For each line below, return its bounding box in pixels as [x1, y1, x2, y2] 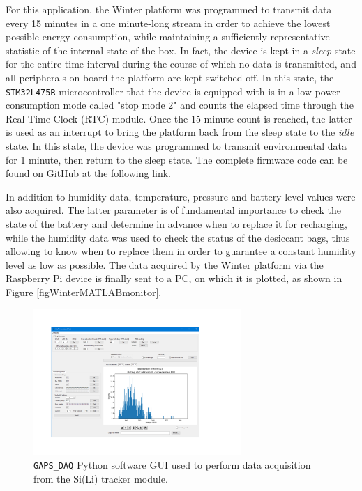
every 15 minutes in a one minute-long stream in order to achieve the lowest [6, 15, 331, 30]
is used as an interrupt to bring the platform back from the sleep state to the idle [6, 125, 354, 139]
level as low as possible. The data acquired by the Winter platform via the [6, 257, 324, 272]
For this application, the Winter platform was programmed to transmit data [6, 2, 332, 16]
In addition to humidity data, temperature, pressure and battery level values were [6, 189, 356, 203]
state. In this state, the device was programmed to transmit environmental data [6, 139, 347, 153]
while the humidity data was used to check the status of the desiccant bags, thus [6, 230, 350, 244]
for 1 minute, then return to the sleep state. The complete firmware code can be [6, 152, 348, 166]
